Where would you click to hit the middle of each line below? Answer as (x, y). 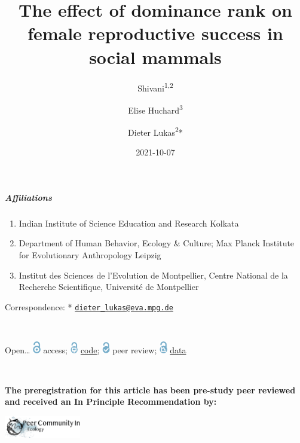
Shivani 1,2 (155, 87)
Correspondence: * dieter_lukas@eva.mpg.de (89, 306)
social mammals (155, 56)
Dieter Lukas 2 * (155, 131)
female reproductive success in (155, 33)
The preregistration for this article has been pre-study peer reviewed (150, 389)
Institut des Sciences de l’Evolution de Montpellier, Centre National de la (153, 275)
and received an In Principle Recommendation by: (111, 401)
